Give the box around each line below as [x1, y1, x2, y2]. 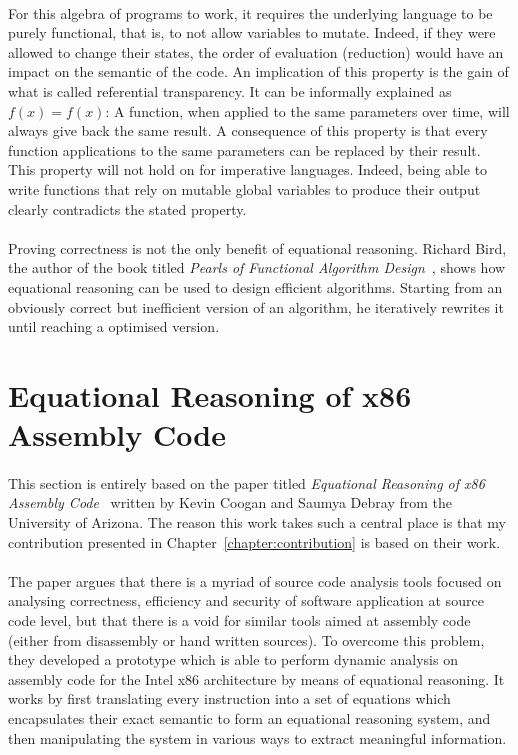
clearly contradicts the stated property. [8, 198, 247, 219]
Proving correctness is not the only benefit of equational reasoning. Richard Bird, [8, 237, 507, 258]
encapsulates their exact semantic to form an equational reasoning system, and [8, 707, 491, 728]
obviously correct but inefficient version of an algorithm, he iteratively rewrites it [8, 296, 504, 317]
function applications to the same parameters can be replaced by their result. [8, 139, 481, 160]
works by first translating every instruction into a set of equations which [8, 688, 451, 709]
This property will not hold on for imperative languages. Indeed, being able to [8, 159, 488, 180]
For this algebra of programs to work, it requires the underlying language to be [8, 2, 493, 23]
